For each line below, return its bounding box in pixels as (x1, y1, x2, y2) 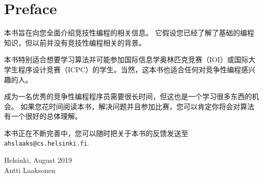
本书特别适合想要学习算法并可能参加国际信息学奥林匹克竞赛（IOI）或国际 (4, 54, 248, 65)
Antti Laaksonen (4, 164, 56, 175)
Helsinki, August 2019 (4, 155, 72, 165)
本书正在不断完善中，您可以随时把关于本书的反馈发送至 (4, 127, 188, 138)
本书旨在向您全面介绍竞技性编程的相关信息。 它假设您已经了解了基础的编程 (4, 27, 254, 38)
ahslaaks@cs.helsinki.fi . (4, 138, 90, 148)
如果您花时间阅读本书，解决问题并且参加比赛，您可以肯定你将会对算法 (20, 101, 254, 111)
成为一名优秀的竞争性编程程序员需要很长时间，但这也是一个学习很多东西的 (4, 91, 252, 102)
